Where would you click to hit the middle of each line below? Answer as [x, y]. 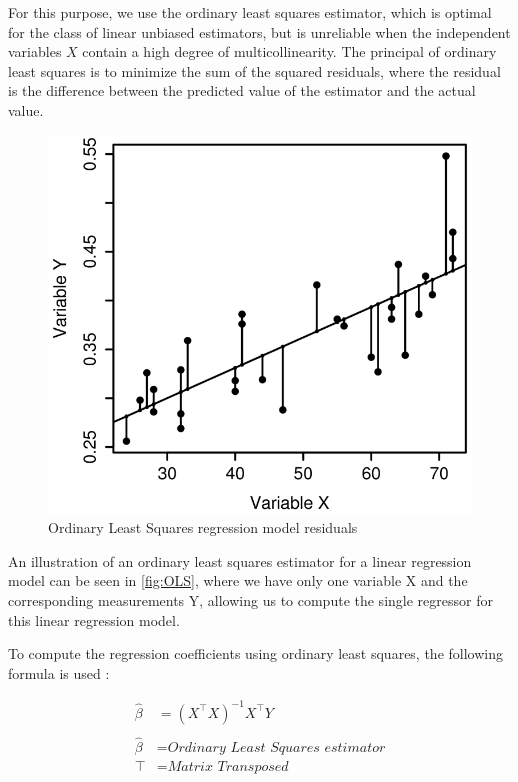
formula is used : [59, 672]
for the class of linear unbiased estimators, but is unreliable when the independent [259, 31]
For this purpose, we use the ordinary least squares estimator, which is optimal [250, 12]
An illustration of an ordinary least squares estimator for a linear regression [240, 560]
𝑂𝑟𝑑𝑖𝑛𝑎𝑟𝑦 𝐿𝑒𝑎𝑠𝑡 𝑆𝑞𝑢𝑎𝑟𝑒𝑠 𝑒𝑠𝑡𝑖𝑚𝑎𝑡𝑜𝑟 [276, 748]
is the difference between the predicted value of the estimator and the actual [242, 90]
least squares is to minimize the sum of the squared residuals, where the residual [254, 70]
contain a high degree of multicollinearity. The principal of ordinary [289, 51]
